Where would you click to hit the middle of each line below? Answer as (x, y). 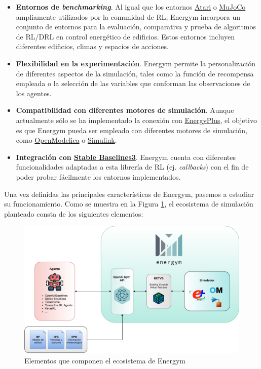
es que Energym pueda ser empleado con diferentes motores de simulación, (132, 130)
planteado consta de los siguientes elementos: (74, 213)
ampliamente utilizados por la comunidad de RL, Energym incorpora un (128, 16)
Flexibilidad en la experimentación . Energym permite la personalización (136, 63)
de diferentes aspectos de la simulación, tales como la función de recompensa (135, 73)
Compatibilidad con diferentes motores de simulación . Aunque (125, 110)
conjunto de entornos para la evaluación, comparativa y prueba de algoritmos (136, 27)
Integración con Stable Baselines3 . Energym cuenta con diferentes (126, 157)
